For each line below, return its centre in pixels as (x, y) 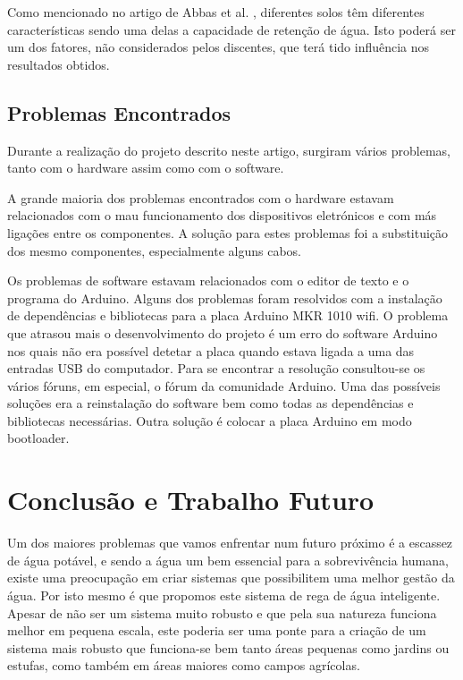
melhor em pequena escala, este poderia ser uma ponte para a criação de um (217, 630)
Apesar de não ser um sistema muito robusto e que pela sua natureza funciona (222, 612)
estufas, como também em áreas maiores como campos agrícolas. (184, 665)
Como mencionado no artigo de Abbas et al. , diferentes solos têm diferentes (216, 12)
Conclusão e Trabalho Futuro (191, 500)
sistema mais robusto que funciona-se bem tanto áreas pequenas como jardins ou (228, 647)
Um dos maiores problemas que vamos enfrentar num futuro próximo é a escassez (230, 543)
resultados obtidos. (59, 64)
